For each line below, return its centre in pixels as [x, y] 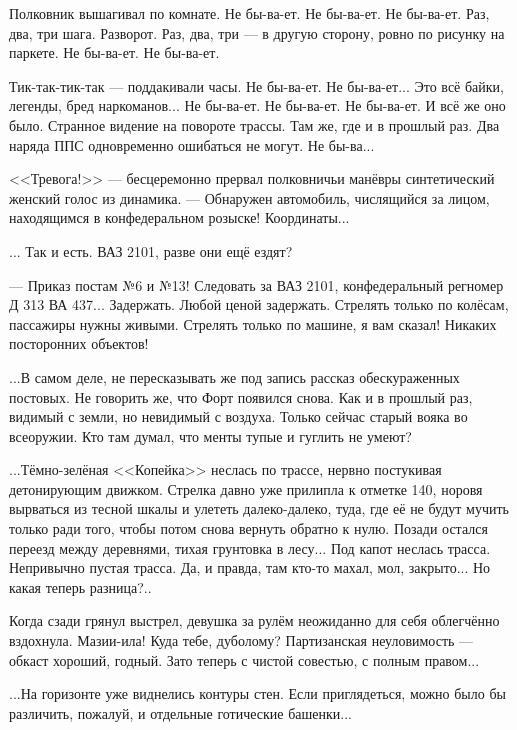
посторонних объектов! [79, 343]
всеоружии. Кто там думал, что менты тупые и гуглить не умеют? [210, 435]
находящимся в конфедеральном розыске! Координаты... [179, 217]
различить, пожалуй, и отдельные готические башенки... [180, 712]
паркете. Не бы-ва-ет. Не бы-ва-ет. [114, 52]
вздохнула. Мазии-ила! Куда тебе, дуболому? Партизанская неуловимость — [241, 640]
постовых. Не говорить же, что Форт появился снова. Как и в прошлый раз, [241, 396]
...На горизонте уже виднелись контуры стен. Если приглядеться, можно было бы [257, 693]
